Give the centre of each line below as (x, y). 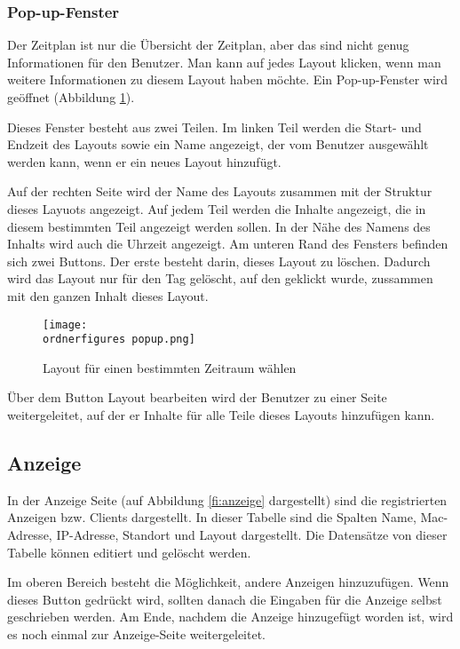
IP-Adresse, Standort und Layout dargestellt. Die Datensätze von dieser (252, 535)
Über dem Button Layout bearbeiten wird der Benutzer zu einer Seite (197, 397)
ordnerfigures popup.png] (119, 340)
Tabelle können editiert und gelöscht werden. (129, 552)
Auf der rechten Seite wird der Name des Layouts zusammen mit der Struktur (220, 191)
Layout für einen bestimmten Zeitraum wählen (170, 367)
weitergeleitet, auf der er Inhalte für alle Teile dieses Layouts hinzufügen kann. (221, 415)
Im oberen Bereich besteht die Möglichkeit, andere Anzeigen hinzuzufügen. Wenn (228, 582)
